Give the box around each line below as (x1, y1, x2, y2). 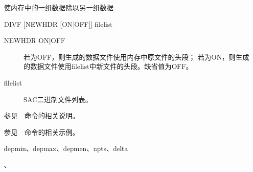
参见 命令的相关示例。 (4, 127, 79, 137)
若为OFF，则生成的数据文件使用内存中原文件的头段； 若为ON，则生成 (23, 51, 250, 62)
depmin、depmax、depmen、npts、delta (4, 143, 128, 153)
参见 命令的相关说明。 (4, 110, 79, 121)
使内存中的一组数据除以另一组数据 (4, 2, 114, 12)
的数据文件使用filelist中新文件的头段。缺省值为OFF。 (23, 61, 193, 71)
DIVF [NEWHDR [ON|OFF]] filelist (4, 19, 113, 29)
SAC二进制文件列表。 (23, 94, 92, 104)
